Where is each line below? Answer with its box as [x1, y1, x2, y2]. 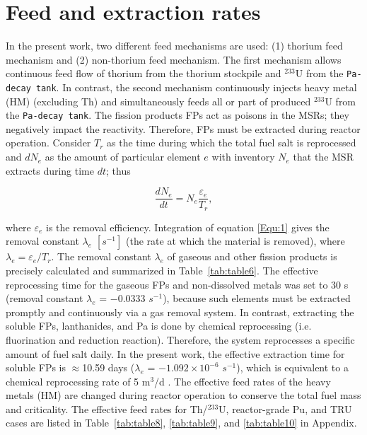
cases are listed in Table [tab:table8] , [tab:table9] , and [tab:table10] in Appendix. [6, 415, 357, 430]
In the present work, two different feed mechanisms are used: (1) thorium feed [6, 38, 343, 53]
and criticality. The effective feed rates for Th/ [6, 401, 208, 416]
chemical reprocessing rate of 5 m [6, 373, 151, 388]
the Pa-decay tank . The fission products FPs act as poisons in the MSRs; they [6, 108, 349, 122]
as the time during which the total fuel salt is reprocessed [107, 135, 356, 150]
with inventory [211, 149, 275, 164]
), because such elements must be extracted [163, 291, 351, 306]
